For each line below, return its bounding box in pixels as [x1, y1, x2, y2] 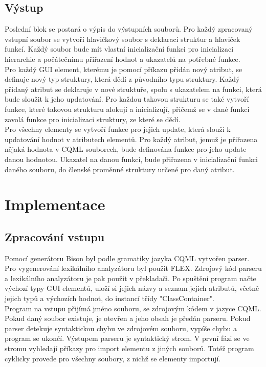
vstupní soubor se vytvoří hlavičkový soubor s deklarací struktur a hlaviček [5, 33, 240, 44]
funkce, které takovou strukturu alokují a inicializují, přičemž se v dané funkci [5, 103, 250, 114]
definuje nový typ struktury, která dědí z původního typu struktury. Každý [5, 74, 240, 84]
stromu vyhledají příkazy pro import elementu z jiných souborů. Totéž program [5, 343, 254, 354]
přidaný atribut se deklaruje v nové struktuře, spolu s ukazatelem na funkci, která [5, 83, 262, 94]
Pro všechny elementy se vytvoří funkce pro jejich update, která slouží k [5, 124, 231, 134]
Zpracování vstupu [5, 228, 105, 244]
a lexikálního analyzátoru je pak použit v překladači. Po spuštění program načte [5, 272, 256, 283]
